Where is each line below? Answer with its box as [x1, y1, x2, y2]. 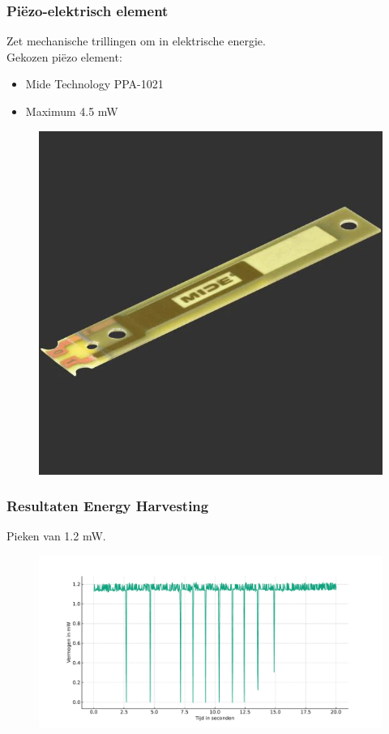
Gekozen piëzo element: [6, 48, 122, 65]
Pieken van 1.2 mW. [6, 527, 106, 544]
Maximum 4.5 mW [25, 103, 118, 119]
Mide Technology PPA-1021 [25, 75, 164, 92]
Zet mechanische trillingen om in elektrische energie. [6, 32, 266, 49]
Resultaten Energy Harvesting [6, 496, 209, 516]
